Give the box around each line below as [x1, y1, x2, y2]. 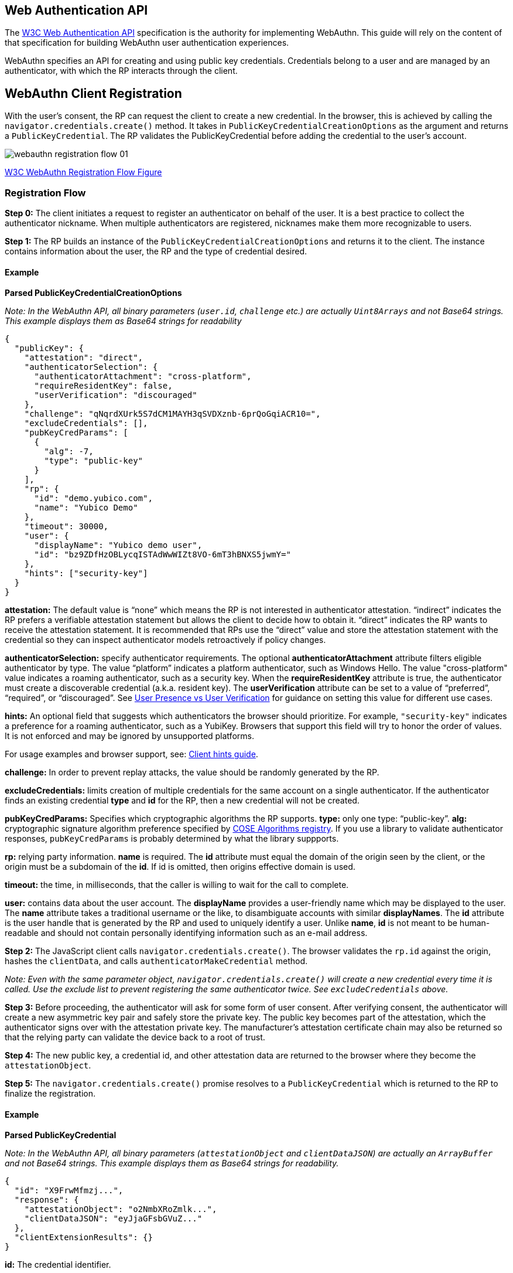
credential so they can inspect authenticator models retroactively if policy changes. [5, 635, 326, 645]
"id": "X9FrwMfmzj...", [14, 1186, 124, 1196]
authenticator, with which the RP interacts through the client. [5, 66, 238, 76]
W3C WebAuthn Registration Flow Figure [5, 167, 162, 178]
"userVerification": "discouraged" [34, 390, 197, 400]
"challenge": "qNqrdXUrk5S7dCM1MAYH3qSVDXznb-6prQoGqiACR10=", [24, 409, 321, 419]
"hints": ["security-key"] [24, 569, 148, 578]
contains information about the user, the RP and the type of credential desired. [5, 246, 307, 257]
